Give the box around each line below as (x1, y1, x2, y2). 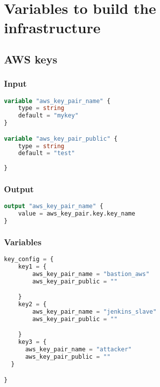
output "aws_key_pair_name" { (4, 203, 104, 210)
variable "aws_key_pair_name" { (4, 97, 110, 105)
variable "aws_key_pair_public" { (4, 135, 118, 142)
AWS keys (4, 51, 57, 66)
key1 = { (18, 263, 47, 271)
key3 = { (18, 338, 47, 346)
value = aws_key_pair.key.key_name (18, 210, 135, 218)
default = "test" (18, 150, 75, 157)
